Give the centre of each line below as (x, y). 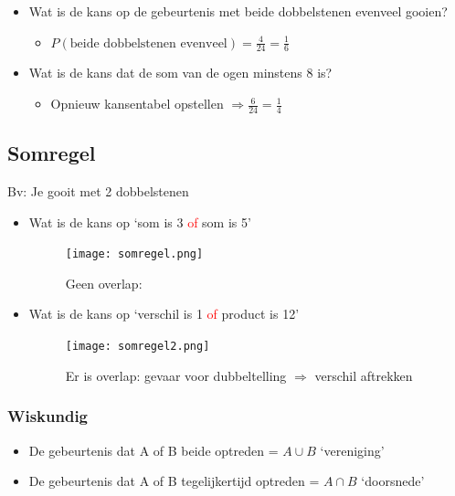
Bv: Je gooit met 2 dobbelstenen (98, 191)
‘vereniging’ (352, 450)
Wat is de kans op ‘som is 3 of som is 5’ (140, 222)
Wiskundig (48, 416)
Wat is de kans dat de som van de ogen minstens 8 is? (180, 73)
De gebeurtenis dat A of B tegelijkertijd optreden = (174, 481)
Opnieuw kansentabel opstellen (137, 104)
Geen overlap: (104, 283)
